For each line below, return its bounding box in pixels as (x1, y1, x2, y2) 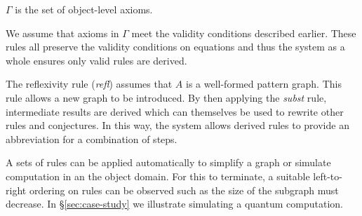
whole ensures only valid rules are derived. (6, 53, 187, 67)
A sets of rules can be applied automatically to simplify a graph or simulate (6, 155, 331, 170)
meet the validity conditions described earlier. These (131, 25, 356, 40)
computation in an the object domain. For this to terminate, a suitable (6, 168, 310, 183)
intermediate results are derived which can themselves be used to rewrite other (6, 104, 344, 119)
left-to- (313, 168, 342, 183)
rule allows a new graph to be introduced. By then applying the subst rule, (6, 90, 327, 104)
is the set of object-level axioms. (15, 2, 153, 16)
